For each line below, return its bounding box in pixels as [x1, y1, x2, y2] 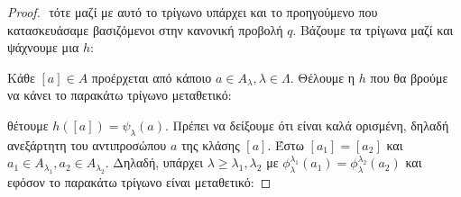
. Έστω [267, 135, 304, 154]
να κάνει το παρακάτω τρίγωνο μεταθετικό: [7, 85, 232, 104]
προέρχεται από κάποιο [91, 67, 212, 86]
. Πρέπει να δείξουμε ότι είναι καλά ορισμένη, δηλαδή [164, 115, 449, 134]
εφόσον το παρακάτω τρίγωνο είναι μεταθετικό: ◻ [7, 173, 272, 192]
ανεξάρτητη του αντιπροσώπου [7, 135, 167, 154]
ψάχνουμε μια [7, 38, 79, 57]
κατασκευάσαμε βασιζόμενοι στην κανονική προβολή [7, 20, 283, 39]
